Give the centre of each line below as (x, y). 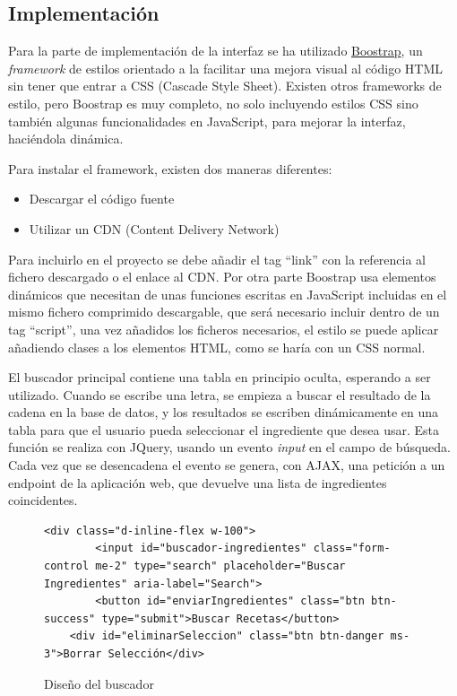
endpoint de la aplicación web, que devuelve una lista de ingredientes (198, 482)
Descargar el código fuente (102, 199)
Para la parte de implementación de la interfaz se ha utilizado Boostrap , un (216, 51)
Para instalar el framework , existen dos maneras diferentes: (170, 168)
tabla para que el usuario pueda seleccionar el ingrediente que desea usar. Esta (224, 429)
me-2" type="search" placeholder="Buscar (220, 566)
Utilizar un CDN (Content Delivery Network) (154, 228)
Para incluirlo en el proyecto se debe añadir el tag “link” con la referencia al (217, 259)
